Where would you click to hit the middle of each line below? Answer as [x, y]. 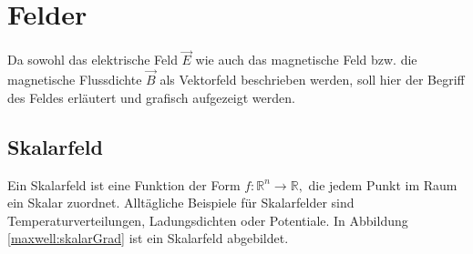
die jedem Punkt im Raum [383, 184]
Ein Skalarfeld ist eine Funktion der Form [124, 184]
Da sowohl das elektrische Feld [93, 60]
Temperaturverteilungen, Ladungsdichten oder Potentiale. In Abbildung [208, 220]
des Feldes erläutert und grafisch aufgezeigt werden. [151, 97]
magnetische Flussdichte [75, 80]
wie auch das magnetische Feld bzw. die [306, 60]
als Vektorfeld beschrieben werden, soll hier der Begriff [312, 80]
